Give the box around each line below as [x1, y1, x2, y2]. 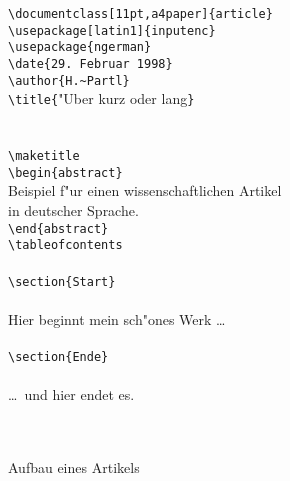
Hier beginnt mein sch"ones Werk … [8, 308, 226, 329]
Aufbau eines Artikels [8, 457, 140, 477]
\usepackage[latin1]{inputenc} [8, 23, 216, 38]
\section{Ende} [8, 349, 109, 364]
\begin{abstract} [8, 165, 123, 180]
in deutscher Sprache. [8, 200, 139, 221]
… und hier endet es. [8, 384, 135, 405]
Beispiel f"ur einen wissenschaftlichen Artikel [8, 180, 282, 201]
